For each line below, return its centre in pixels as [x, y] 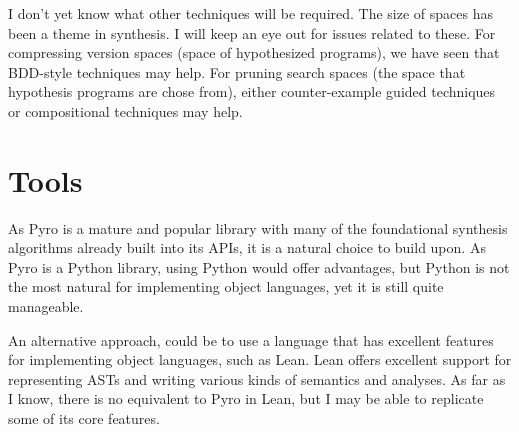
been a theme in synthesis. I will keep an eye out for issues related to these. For [252, 32]
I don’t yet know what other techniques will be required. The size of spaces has [251, 13]
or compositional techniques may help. [125, 110]
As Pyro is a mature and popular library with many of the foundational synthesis [258, 227]
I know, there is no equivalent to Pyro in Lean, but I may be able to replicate [246, 398]
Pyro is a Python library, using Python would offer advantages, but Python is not [259, 266]
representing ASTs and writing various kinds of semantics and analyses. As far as [257, 378]
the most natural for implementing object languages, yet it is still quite [226, 286]
